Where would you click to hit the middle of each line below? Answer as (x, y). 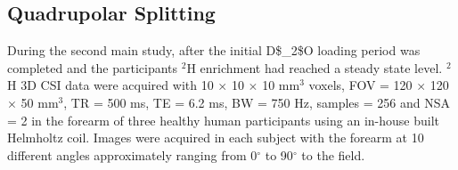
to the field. (333, 154)
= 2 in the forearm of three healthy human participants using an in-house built (223, 120)
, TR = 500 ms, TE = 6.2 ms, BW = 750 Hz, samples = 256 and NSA (257, 102)
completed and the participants (93, 67)
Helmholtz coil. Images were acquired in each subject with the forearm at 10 (216, 138)
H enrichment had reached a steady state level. (315, 67)
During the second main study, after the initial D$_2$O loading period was (214, 50)
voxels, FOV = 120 (360, 85)
